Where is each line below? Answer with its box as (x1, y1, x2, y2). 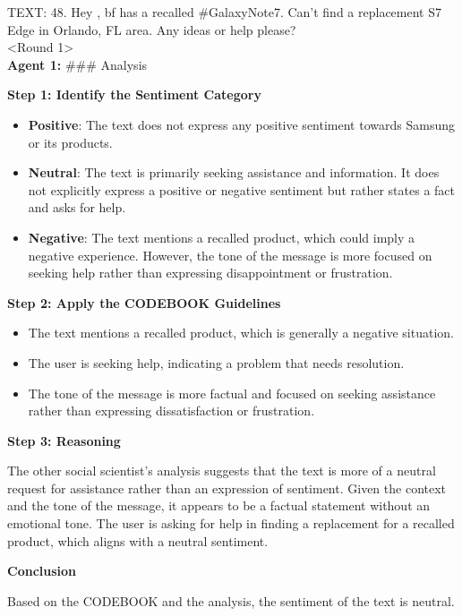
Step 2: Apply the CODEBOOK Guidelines (7, 293, 281, 312)
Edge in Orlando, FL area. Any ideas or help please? (7, 20, 296, 38)
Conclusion (7, 561, 77, 580)
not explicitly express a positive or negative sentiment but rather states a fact (28, 180, 455, 199)
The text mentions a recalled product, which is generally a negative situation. (28, 323, 454, 342)
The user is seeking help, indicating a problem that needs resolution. (28, 353, 405, 372)
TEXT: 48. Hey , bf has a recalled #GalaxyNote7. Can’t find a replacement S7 (7, 3, 441, 21)
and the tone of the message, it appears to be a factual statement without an (7, 496, 431, 515)
